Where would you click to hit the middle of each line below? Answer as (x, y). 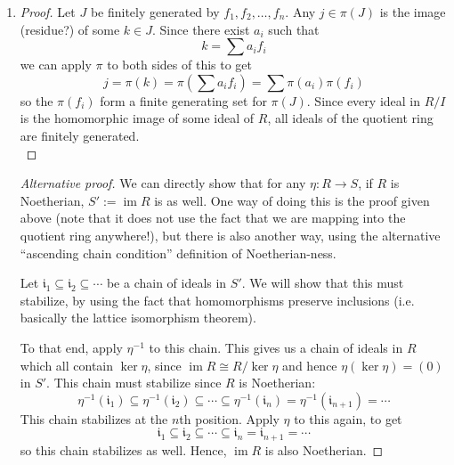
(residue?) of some (70, 29)
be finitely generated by (155, 12)
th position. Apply (229, 418)
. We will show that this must (323, 283)
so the (36, 100)
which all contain (67, 365)
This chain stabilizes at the (94, 418)
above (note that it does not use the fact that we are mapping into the (213, 218)
